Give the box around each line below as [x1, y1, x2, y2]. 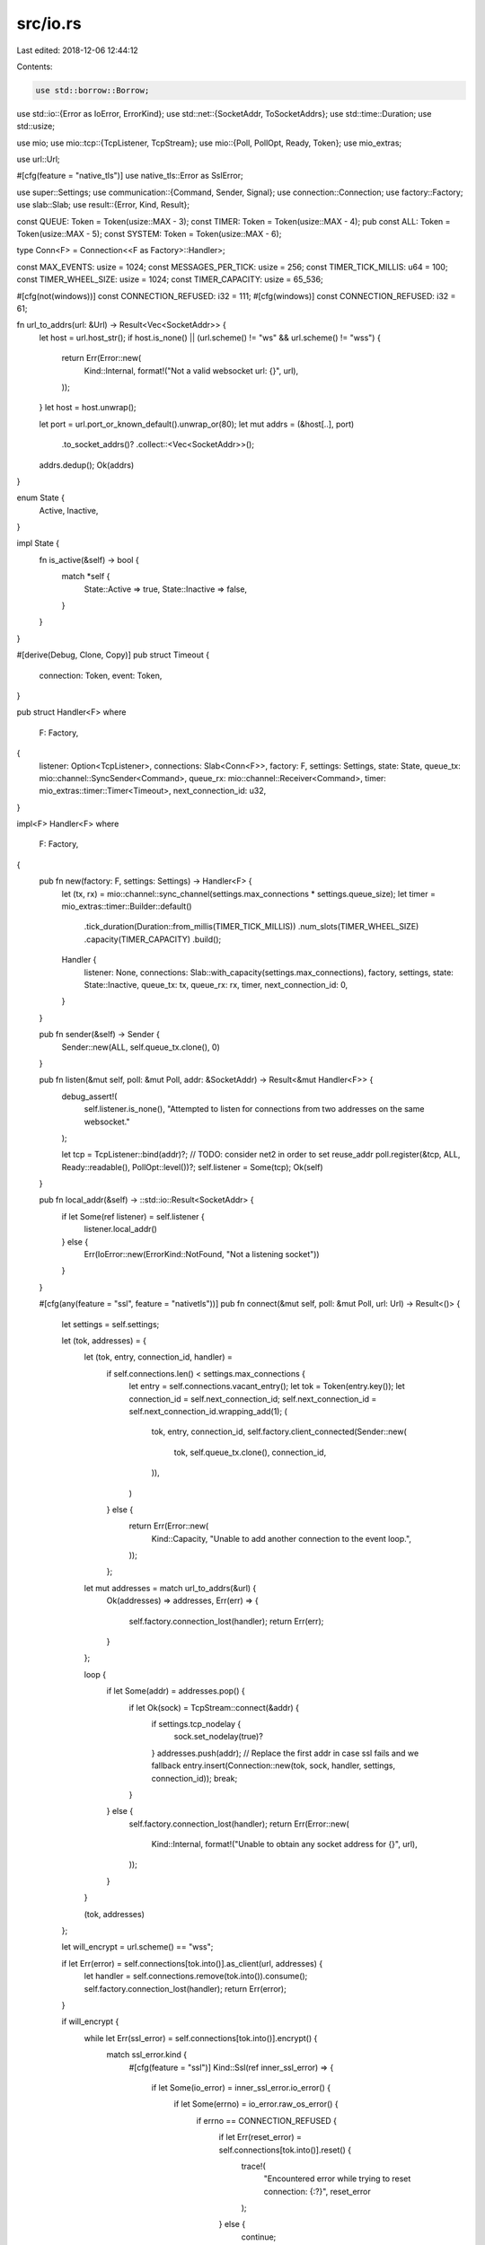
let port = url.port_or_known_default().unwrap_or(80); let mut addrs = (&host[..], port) [39, 418, 355, 429]
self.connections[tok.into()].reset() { [218, 2144, 352, 2155]
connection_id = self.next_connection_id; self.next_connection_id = [128, 1393, 377, 1404]
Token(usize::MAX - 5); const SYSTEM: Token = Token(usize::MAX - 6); [16, 229, 282, 240]
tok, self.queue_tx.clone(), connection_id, [173, 1447, 327, 1457]
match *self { [61, 571, 110, 582]
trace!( [241, 2161, 267, 2171]
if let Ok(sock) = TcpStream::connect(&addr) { [128, 1702, 300, 1712]
